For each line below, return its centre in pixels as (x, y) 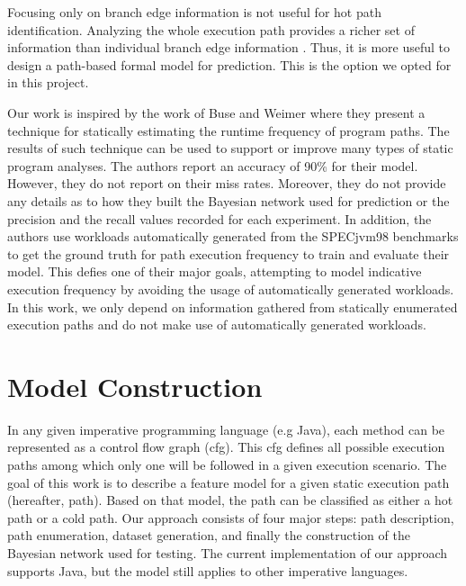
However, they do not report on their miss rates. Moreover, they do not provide (227, 183)
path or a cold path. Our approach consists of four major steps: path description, (231, 517)
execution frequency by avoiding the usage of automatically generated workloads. (231, 288)
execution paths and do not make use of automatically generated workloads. (217, 325)
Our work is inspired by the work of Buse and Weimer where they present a (216, 112)
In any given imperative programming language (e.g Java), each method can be (226, 429)
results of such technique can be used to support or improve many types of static (230, 148)
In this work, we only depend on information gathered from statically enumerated (233, 307)
